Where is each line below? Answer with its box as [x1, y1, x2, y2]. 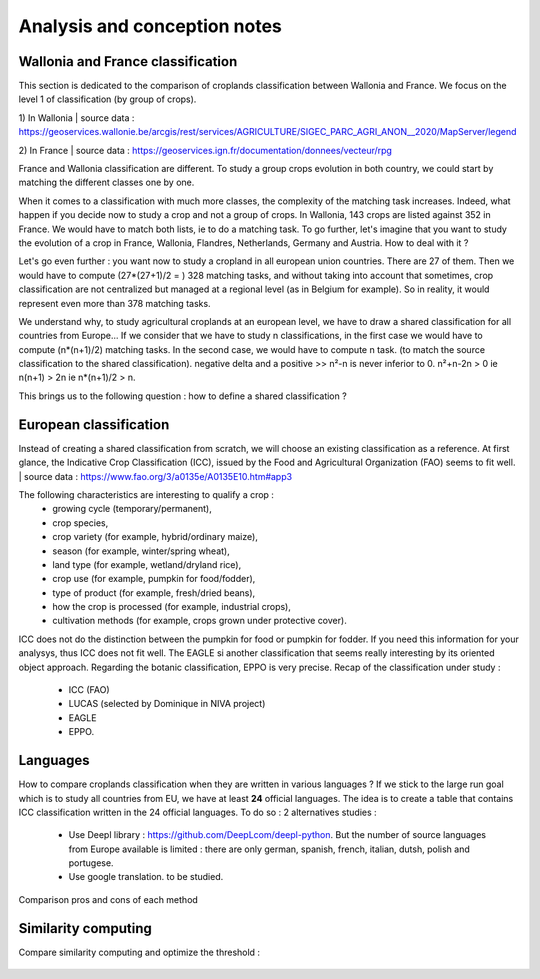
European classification [18, 416, 170, 433]
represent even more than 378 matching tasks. [18, 297, 211, 309]
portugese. [68, 857, 114, 869]
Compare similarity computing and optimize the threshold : [18, 946, 260, 958]
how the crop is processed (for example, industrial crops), [52, 601, 292, 613]
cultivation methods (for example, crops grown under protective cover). [52, 615, 347, 627]
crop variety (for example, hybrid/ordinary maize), [52, 531, 259, 543]
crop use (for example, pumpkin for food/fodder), [52, 573, 256, 585]
